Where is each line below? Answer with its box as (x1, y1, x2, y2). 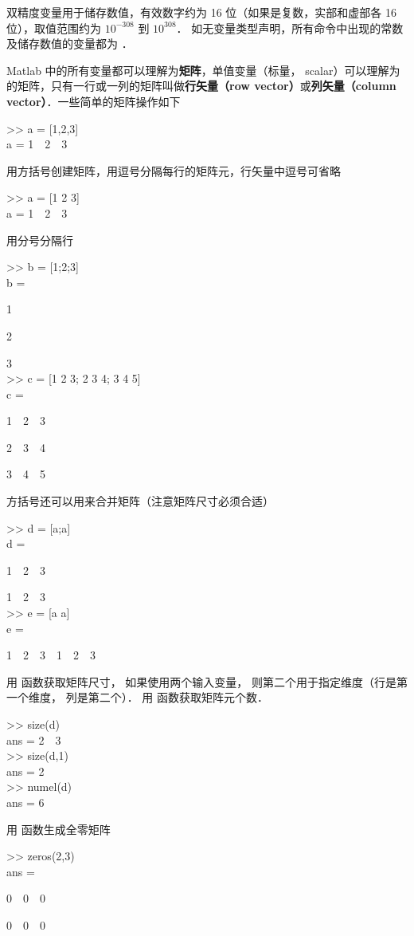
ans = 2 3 (6, 731, 61, 748)
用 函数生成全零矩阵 (6, 820, 111, 837)
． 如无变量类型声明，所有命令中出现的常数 (176, 19, 404, 36)
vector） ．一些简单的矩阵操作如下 (6, 92, 181, 109)
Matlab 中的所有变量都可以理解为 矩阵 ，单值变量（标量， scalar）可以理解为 (6, 61, 400, 78)
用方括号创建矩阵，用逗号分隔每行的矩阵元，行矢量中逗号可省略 (6, 162, 341, 179)
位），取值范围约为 (6, 19, 101, 36)
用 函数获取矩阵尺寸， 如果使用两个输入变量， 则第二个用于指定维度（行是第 (6, 673, 408, 690)
